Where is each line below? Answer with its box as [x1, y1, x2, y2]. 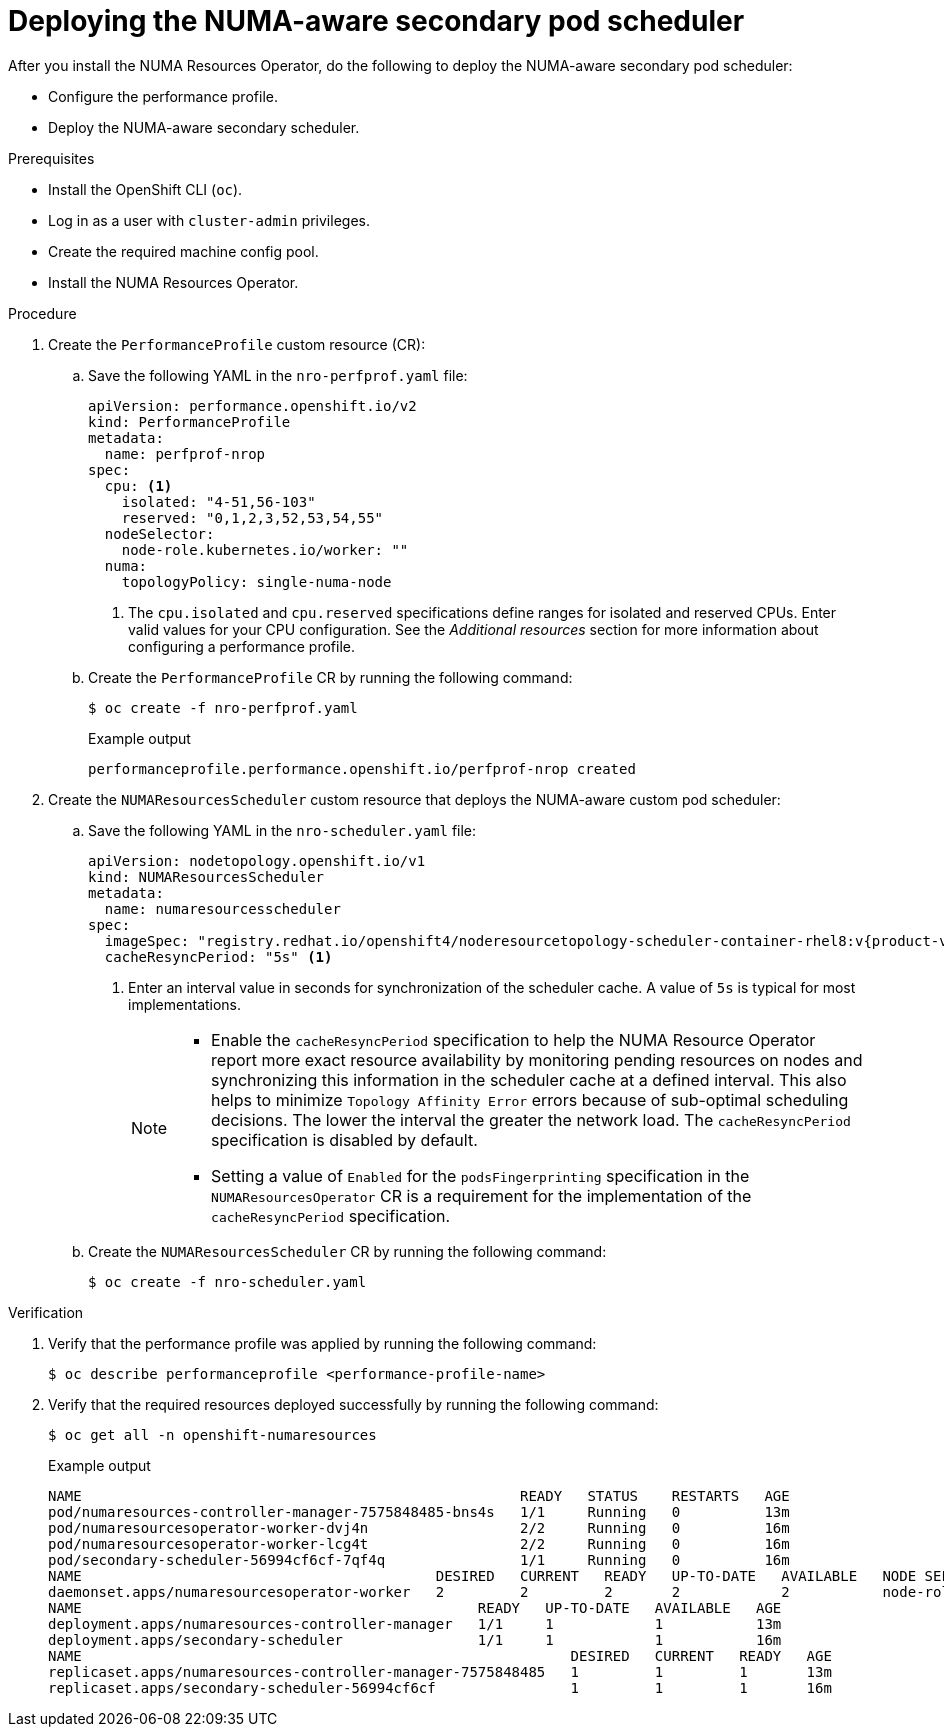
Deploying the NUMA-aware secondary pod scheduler [8, 4, 745, 38]
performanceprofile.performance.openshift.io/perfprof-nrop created [88, 760, 636, 777]
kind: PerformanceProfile [88, 413, 291, 430]
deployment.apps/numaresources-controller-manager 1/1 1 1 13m [48, 1615, 782, 1632]
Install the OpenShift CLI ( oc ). [48, 180, 243, 198]
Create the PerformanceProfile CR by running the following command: [88, 668, 573, 686]
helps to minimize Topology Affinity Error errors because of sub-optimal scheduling [211, 1089, 849, 1110]
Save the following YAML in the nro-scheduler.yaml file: [88, 821, 477, 839]
